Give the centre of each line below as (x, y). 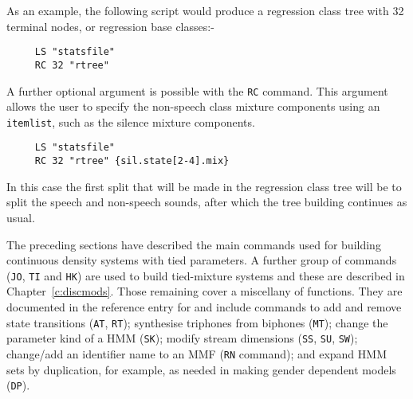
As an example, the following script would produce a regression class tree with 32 (205, 10)
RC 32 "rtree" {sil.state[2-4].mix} (132, 161)
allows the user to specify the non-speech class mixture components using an (193, 106)
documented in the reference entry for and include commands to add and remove (204, 306)
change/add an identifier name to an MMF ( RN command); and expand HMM (197, 353)
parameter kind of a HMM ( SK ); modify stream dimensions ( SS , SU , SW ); (182, 338)
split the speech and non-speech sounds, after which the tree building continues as (207, 202)
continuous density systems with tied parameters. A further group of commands (202, 260)
